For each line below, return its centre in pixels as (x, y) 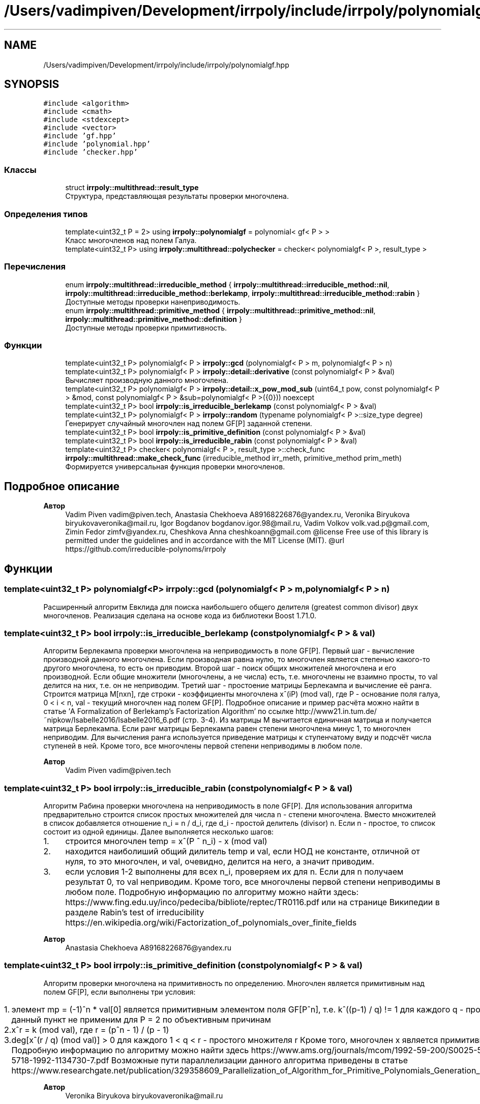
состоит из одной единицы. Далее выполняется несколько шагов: (159, 832)
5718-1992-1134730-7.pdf (60, 1060)
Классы (20, 170)
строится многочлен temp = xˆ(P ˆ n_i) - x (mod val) (166, 841)
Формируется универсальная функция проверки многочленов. (175, 467)
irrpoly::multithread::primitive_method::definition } (154, 319)
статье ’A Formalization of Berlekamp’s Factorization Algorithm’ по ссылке (169, 711)
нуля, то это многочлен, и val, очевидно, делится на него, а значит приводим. (220, 861)
